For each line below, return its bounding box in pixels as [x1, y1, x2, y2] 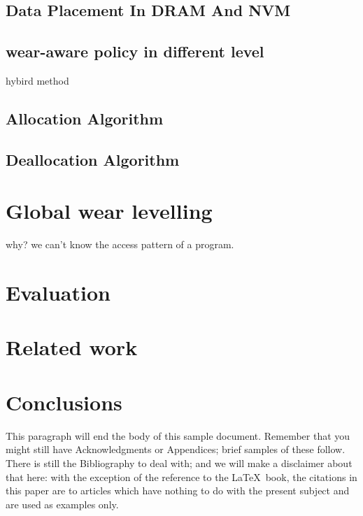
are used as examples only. [6, 496, 119, 511]
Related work [6, 333, 138, 361]
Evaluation [6, 278, 111, 307]
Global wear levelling [6, 196, 213, 225]
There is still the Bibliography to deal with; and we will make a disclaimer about [6, 455, 353, 470]
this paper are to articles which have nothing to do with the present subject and [6, 483, 350, 498]
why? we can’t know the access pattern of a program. [6, 237, 234, 252]
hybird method [6, 73, 69, 87]
